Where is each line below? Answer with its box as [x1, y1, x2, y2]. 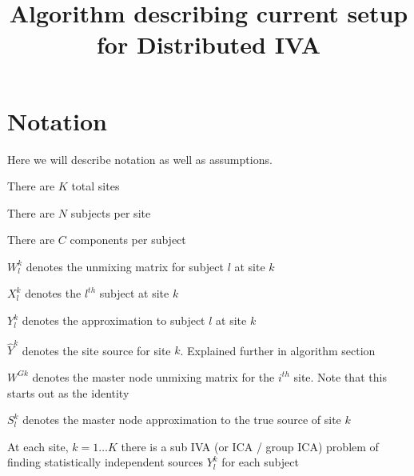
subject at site [99, 285, 169, 302]
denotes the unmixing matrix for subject [26, 258, 224, 274]
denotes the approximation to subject [22, 312, 205, 329]
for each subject [221, 454, 299, 470]
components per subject [70, 231, 186, 248]
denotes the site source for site [22, 342, 171, 358]
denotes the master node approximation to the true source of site [22, 411, 341, 428]
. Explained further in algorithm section [180, 342, 376, 358]
